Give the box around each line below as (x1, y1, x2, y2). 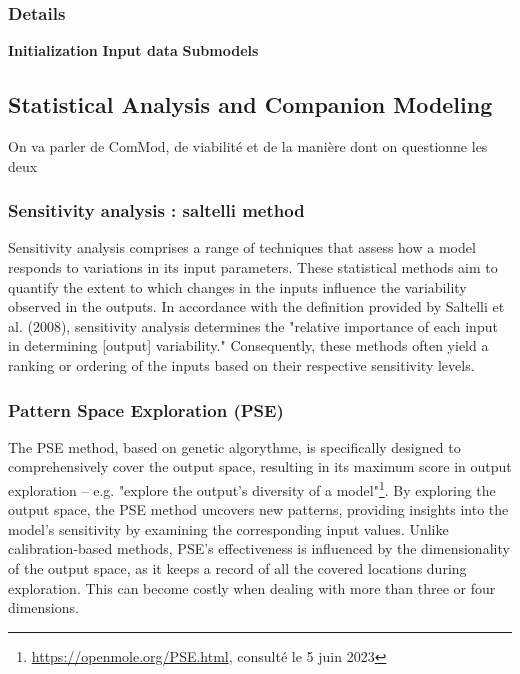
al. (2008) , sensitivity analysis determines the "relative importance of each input (8, 315, 498, 336)
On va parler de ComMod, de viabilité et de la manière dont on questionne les (8, 136, 488, 157)
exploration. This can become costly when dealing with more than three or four (8, 577, 496, 598)
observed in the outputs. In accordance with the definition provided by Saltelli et (8, 296, 505, 317)
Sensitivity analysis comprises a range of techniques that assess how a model (8, 237, 476, 258)
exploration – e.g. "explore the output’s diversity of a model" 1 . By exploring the (8, 476, 496, 500)
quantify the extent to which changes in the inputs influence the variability (8, 276, 467, 297)
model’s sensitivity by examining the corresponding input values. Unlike (8, 518, 449, 539)
